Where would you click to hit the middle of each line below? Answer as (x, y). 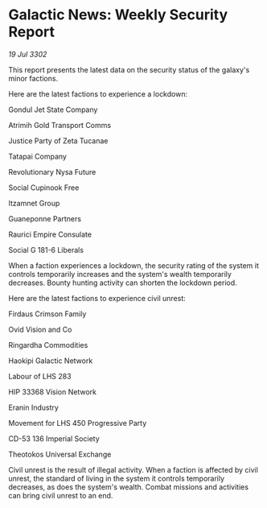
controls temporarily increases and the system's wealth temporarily (120, 274)
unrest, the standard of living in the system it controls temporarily (117, 478)
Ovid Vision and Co (40, 329)
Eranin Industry (33, 407)
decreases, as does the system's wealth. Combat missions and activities (129, 487)
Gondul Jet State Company (53, 109)
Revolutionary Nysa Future (52, 171)
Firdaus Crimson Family (47, 314)
